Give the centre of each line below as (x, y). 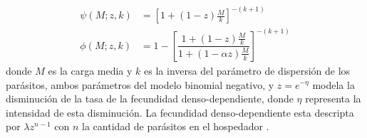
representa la (333, 99)
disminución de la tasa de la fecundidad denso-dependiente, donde (150, 99)
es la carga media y (90, 70)
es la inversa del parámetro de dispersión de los (247, 70)
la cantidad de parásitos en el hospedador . (176, 126)
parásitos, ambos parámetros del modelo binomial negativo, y (140, 84)
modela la (334, 84)
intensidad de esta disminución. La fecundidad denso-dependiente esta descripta (180, 112)
